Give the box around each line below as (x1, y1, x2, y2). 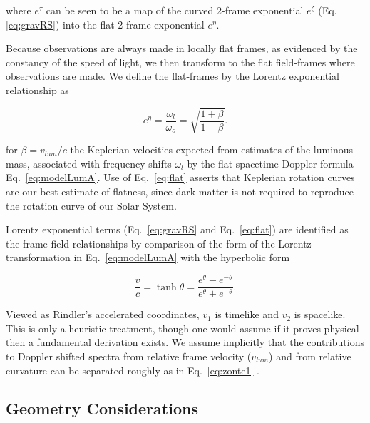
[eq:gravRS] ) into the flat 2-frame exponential (6, 16, 205, 31)
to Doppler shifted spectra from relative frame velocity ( (6, 348, 252, 363)
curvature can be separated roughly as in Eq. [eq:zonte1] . (6, 362, 259, 377)
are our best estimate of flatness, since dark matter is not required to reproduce (6, 184, 354, 199)
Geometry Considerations (6, 397, 198, 419)
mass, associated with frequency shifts (6, 156, 172, 170)
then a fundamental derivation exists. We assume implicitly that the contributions (6, 335, 364, 350)
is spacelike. (294, 307, 346, 322)
